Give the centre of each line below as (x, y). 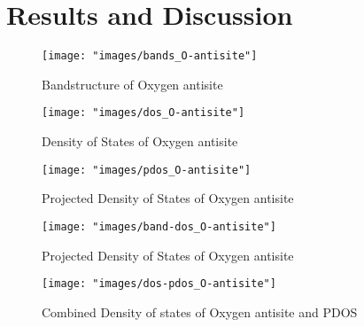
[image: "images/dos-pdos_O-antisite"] (159, 284)
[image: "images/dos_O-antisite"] (143, 113)
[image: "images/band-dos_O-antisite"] (159, 226)
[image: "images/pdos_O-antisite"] (147, 170)
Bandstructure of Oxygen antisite (132, 84)
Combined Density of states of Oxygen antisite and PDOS (200, 311)
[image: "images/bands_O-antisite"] (150, 56)
